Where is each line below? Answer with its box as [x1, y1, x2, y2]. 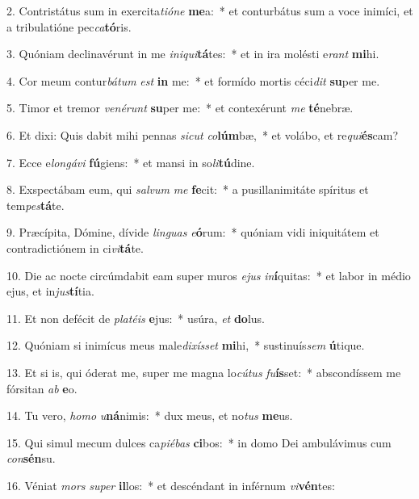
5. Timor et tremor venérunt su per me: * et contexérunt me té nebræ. [6, 99, 354, 116]
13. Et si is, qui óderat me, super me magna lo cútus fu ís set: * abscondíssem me [6, 363, 401, 380]
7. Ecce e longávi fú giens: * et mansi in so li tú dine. [6, 153, 255, 170]
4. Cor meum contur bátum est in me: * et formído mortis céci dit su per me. [6, 72, 380, 89]
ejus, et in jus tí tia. [6, 283, 94, 300]
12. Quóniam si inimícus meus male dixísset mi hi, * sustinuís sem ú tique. [6, 337, 365, 354]
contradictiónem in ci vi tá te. [6, 239, 144, 256]
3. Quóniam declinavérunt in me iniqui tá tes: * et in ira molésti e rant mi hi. [6, 45, 379, 62]
